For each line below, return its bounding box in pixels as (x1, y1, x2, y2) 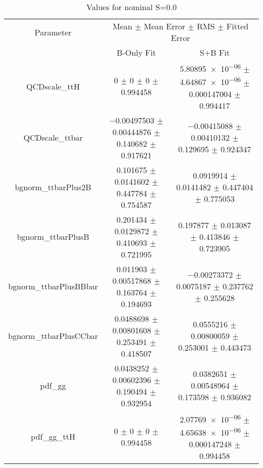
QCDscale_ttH (26, 80, 80, 92)
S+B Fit (200, 47, 230, 58)
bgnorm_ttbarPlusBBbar (8, 280, 98, 292)
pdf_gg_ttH (31, 431, 75, 443)
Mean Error (144, 20, 186, 32)
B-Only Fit (116, 47, 156, 58)
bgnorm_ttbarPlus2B (15, 181, 92, 193)
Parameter (34, 26, 72, 38)
